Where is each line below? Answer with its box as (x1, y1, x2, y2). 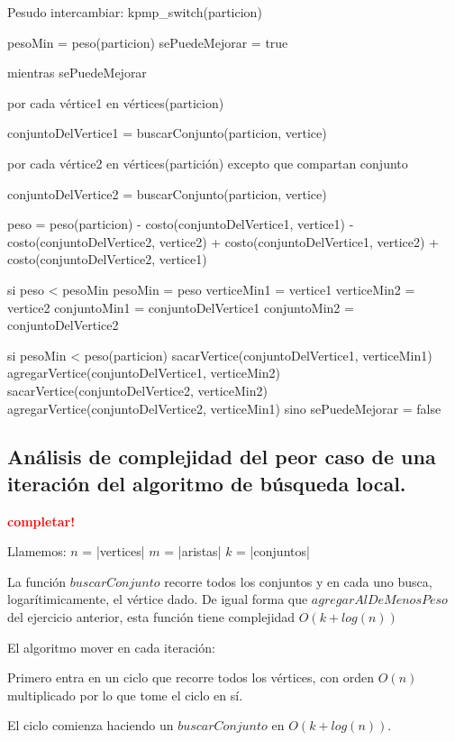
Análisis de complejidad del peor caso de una (7, 443, 436, 471)
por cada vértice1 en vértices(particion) (7, 93, 224, 112)
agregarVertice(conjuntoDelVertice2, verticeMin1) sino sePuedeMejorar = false (7, 398, 441, 417)
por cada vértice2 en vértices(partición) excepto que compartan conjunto (7, 153, 408, 172)
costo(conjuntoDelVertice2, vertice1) (7, 250, 207, 269)
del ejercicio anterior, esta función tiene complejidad (7, 608, 296, 627)
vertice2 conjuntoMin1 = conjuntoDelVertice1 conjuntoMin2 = (7, 297, 354, 316)
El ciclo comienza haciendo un (7, 716, 174, 735)
